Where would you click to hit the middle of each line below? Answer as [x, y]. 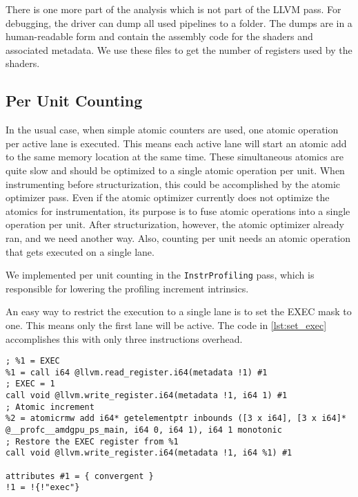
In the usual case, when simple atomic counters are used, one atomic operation [172, 130]
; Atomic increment [50, 407]
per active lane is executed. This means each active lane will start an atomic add [176, 143]
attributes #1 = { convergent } [80, 476]
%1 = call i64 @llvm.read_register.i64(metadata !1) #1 [137, 372]
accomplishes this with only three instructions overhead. [124, 338]
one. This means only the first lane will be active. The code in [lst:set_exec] [166, 325]
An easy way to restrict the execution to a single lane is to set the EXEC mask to [179, 311]
